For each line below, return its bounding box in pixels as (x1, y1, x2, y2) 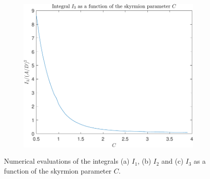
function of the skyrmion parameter (4, 165, 111, 176)
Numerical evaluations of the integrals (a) (4, 156, 130, 166)
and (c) (161, 156, 183, 166)
